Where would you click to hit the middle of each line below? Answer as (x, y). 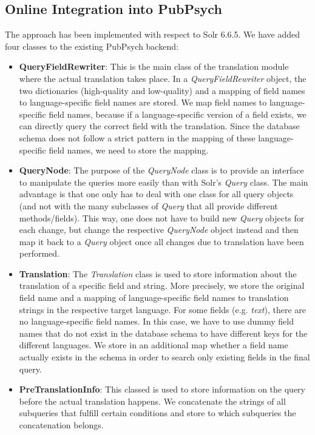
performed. (39, 253)
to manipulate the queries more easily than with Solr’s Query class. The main (164, 182)
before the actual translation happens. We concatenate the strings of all (152, 401)
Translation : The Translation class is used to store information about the (158, 273)
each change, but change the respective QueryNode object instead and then (159, 230)
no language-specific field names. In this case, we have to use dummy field (157, 321)
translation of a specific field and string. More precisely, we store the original (162, 285)
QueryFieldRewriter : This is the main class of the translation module (154, 66)
